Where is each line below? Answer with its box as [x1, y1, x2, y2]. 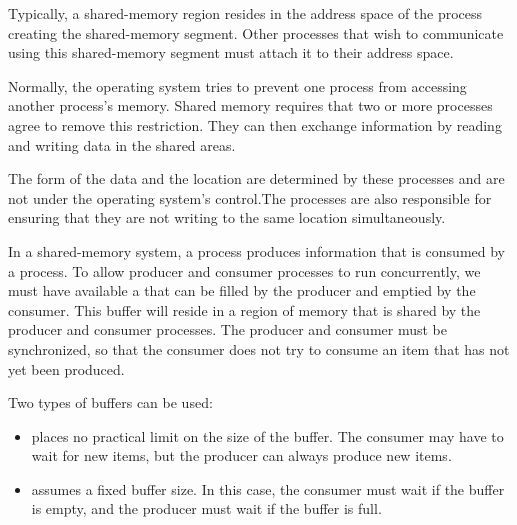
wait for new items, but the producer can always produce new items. [31, 445, 452, 466]
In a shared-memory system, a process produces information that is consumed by [8, 240, 505, 261]
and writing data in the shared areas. [8, 134, 236, 155]
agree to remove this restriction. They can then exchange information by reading [8, 114, 502, 135]
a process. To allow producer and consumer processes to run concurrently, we [8, 260, 481, 281]
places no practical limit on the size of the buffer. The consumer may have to [31, 425, 504, 446]
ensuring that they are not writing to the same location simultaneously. [8, 207, 446, 228]
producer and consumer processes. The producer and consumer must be [8, 319, 447, 340]
